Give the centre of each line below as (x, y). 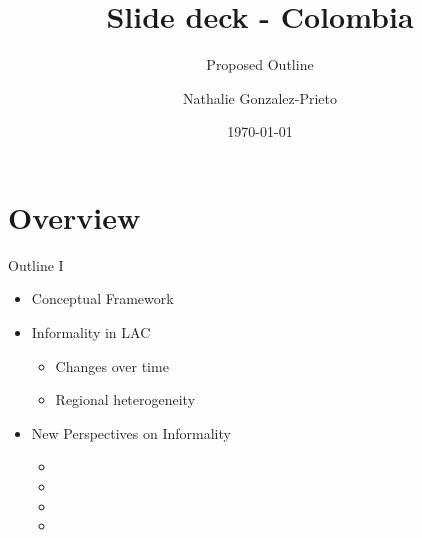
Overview (74, 216)
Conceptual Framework (102, 298)
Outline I (36, 264)
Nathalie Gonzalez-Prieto (260, 97)
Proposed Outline (260, 64)
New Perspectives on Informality (131, 432)
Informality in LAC (91, 332)
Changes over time (112, 365)
